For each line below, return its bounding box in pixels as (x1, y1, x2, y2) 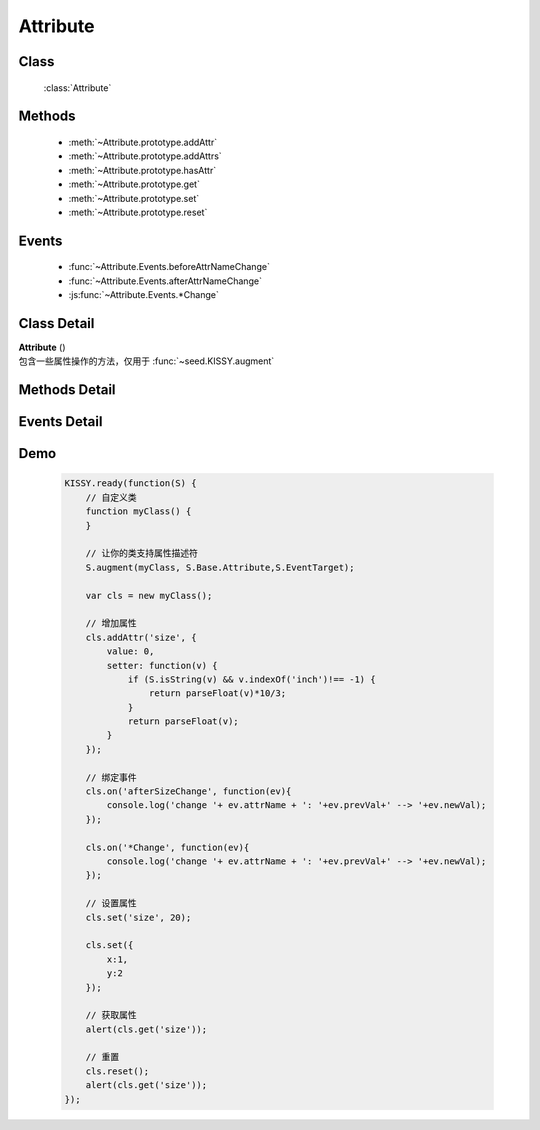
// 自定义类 (85, 491, 137, 503)
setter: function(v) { (106, 660, 219, 671)
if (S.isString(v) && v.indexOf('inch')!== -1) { (127, 673, 376, 685)
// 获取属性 (85, 1010, 137, 1021)
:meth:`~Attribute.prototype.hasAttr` (68, 164, 217, 176)
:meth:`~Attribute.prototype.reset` (68, 206, 208, 218)
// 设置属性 (85, 898, 137, 909)
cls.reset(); (85, 1065, 150, 1077)
